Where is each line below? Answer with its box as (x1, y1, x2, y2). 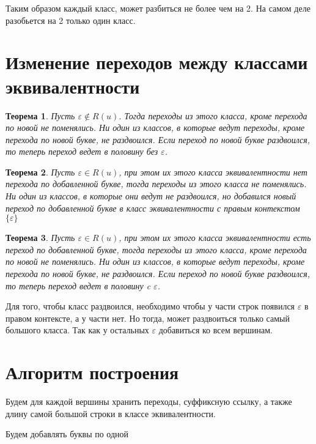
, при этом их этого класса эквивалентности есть (119, 231, 311, 244)
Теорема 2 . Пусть (6, 165, 75, 178)
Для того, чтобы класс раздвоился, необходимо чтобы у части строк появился (6, 300, 295, 313)
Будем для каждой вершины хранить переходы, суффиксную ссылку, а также (6, 395, 292, 408)
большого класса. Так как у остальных (6, 324, 149, 336)
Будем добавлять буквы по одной (6, 427, 129, 440)
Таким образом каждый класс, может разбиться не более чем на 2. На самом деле (6, 2, 310, 14)
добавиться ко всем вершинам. (158, 324, 273, 336)
